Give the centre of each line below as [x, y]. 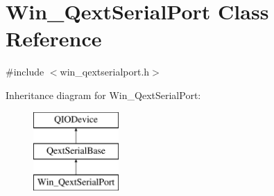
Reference [54, 38]
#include [25, 72]
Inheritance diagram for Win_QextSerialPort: [103, 95]
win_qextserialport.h [105, 72]
